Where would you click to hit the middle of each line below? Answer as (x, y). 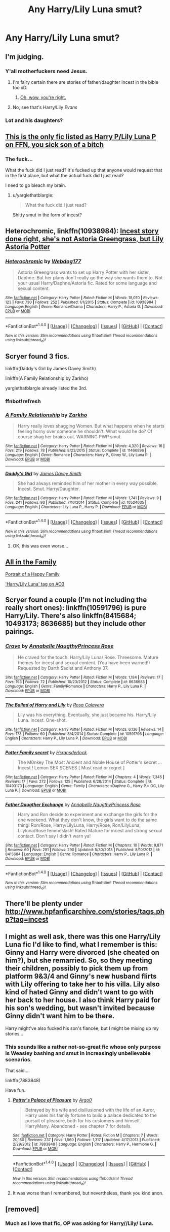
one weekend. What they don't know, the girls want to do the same (87, 820)
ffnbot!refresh (23, 401)
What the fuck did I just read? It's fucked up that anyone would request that (84, 170)
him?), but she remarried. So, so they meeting (79, 961)
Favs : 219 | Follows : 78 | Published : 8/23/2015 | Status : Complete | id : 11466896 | (76, 450)
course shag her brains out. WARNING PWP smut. (70, 437)
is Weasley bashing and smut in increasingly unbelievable (78, 1053)
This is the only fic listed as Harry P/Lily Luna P (81, 137)
